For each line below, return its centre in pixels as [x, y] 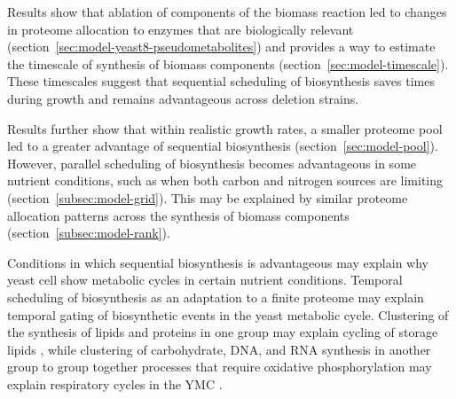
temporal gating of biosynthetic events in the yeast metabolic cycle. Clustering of [228, 314]
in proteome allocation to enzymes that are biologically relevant [181, 29]
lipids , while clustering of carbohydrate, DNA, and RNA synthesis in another [219, 349]
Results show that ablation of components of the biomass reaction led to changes [227, 12]
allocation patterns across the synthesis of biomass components [178, 215]
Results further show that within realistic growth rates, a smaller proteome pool [225, 128]
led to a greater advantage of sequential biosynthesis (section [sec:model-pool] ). [223, 146]
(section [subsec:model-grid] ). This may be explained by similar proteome [208, 197]
